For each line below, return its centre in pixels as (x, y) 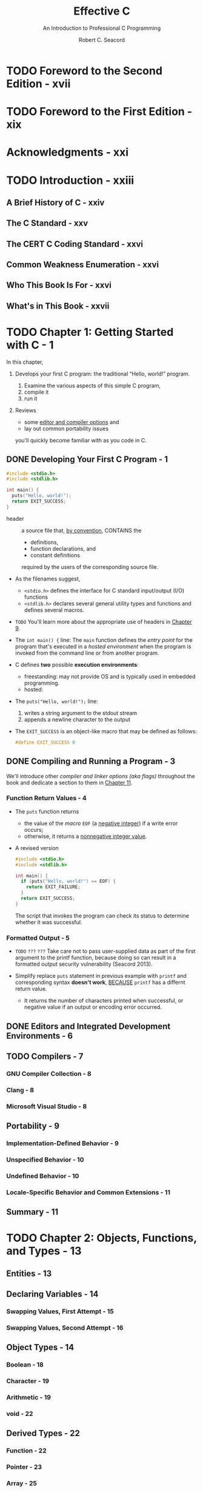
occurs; (34, 829)
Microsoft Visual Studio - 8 (47, 1106)
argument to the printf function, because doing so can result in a (95, 958)
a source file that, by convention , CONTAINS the (82, 530)
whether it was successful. (48, 922)
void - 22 (20, 1414)
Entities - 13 (29, 1273)
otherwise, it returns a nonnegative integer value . (85, 836)
